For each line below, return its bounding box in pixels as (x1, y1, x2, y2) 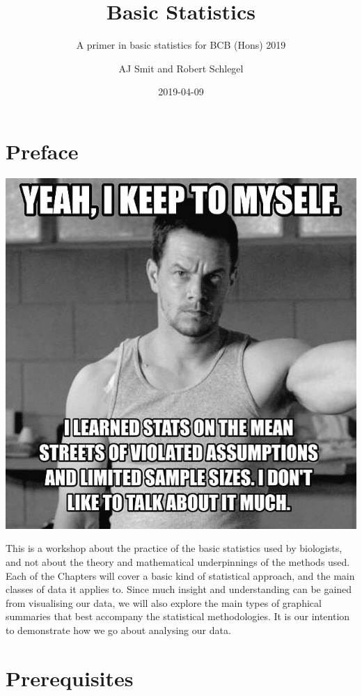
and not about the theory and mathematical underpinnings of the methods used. (6, 555, 350, 569)
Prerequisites (6, 663, 134, 692)
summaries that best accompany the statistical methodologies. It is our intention (6, 609, 350, 624)
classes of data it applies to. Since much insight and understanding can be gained (6, 582, 352, 596)
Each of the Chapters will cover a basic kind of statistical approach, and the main (6, 568, 355, 583)
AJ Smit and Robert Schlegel (118, 61, 244, 75)
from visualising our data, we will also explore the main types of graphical (6, 595, 322, 610)
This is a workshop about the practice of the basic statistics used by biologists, (6, 541, 343, 555)
